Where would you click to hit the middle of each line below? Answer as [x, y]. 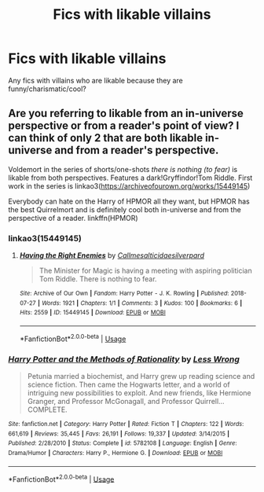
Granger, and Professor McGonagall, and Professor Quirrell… [126, 401]
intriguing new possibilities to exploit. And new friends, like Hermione [139, 393]
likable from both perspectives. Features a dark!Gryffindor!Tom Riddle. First [130, 178]
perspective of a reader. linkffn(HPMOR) [73, 218]
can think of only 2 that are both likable [105, 138]
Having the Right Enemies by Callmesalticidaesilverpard [112, 255]
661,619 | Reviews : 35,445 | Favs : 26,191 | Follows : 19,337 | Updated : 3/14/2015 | [119, 434]
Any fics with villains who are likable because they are [95, 80]
